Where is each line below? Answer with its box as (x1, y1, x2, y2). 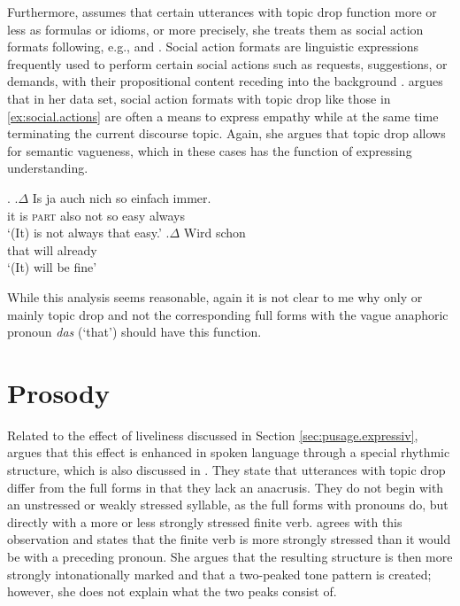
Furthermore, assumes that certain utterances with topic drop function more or (7, 3, 437, 20)
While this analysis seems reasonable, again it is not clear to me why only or (7, 287, 423, 306)
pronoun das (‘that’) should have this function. (7, 322, 262, 341)
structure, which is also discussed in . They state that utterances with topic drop (7, 461, 446, 478)
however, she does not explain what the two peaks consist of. (7, 582, 337, 601)
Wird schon (183, 223, 246, 242)
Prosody (7, 374, 110, 410)
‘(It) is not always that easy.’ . (7, 223, 170, 242)
